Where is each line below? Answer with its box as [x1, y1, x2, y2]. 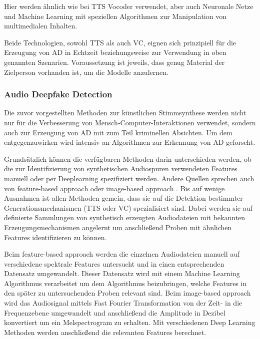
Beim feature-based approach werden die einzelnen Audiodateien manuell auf [4, 249, 240, 259]
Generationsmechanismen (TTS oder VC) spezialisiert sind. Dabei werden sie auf [4, 202, 252, 213]
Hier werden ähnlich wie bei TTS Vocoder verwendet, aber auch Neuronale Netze [4, 1, 253, 11]
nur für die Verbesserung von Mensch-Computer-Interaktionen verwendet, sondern [4, 117, 256, 127]
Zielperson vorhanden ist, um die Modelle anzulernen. [4, 66, 168, 77]
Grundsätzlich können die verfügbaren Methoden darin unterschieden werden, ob [4, 153, 251, 164]
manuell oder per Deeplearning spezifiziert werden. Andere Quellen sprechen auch [4, 173, 254, 183]
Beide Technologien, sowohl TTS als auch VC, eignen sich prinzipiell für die [4, 37, 236, 47]
